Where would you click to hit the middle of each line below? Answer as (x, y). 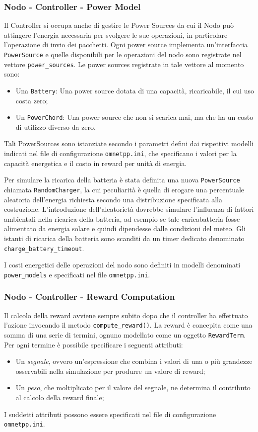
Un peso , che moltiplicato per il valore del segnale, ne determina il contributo (133, 388)
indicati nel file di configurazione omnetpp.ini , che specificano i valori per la (120, 153)
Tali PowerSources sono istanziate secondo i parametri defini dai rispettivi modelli (129, 143)
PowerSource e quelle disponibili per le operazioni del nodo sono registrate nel (123, 54)
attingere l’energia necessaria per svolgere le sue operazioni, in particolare (116, 35)
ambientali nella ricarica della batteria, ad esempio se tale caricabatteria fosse (122, 218)
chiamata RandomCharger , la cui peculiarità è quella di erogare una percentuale (124, 189)
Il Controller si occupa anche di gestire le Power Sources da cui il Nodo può (119, 25)
